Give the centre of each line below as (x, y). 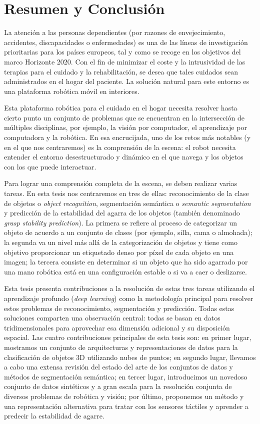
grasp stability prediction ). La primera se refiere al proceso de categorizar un (120, 222)
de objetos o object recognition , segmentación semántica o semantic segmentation (127, 203)
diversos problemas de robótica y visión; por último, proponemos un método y (124, 396)
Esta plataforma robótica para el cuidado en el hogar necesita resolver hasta (121, 108)
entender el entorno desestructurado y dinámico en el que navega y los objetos (124, 157)
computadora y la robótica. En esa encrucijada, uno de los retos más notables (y (127, 137)
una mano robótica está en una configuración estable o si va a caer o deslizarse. (125, 271)
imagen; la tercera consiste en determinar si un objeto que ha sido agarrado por (126, 262)
